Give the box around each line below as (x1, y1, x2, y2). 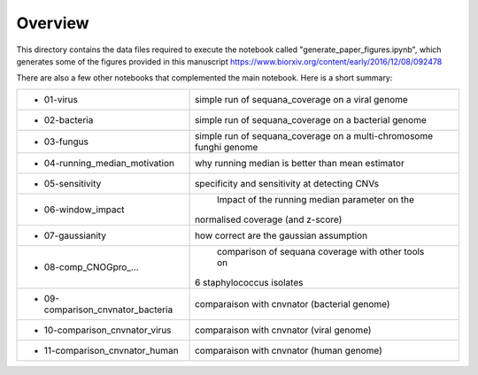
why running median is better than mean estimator (195, 157, 405, 169)
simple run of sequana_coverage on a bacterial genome (195, 113, 427, 126)
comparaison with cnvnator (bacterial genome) (195, 297, 390, 310)
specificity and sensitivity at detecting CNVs (195, 177, 380, 189)
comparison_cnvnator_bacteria (43, 303, 173, 316)
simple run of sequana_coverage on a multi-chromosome (195, 129, 434, 142)
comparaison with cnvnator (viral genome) (195, 324, 372, 336)
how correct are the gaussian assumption (195, 229, 367, 241)
